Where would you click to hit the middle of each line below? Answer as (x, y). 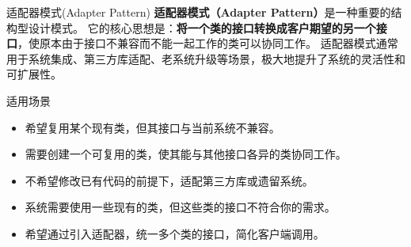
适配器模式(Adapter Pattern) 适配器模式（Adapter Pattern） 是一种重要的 (199, 12)
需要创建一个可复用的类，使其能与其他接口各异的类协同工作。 (186, 154)
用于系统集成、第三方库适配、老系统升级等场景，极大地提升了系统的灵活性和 (206, 58)
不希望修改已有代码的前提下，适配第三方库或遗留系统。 (169, 180)
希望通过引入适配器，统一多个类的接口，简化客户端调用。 (175, 233)
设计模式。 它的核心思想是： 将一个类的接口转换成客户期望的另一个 (202, 27)
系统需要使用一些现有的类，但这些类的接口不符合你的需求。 (180, 207)
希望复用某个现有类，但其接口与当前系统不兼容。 (152, 127)
